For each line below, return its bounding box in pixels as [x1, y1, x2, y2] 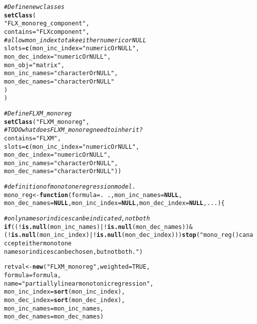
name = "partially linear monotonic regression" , [4, 280, 154, 287]
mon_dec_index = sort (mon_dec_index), [4, 297, 125, 304]
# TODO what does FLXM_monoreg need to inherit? [4, 126, 143, 134]
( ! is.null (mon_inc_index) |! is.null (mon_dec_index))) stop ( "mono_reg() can [4, 231, 250, 239]
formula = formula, [4, 272, 61, 279]
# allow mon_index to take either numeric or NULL [4, 36, 147, 44]
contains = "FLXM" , [4, 134, 61, 142]
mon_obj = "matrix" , [4, 61, 65, 69]
